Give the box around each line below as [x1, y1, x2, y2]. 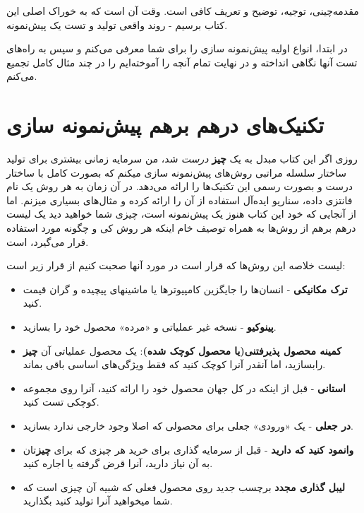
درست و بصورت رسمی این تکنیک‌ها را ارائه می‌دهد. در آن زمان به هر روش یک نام [6, 179, 353, 194]
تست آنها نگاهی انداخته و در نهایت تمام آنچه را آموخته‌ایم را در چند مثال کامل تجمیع [6, 54, 358, 69]
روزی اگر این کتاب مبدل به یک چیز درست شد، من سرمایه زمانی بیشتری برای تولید [6, 151, 358, 166]
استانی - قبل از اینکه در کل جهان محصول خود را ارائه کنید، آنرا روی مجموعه [23, 380, 346, 395]
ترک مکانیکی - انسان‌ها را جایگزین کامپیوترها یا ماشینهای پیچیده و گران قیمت [23, 281, 348, 296]
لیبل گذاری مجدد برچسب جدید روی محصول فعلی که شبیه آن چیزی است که [23, 479, 346, 494]
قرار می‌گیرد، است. [6, 234, 89, 249]
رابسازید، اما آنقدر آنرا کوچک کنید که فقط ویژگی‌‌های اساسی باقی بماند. [23, 357, 326, 372]
